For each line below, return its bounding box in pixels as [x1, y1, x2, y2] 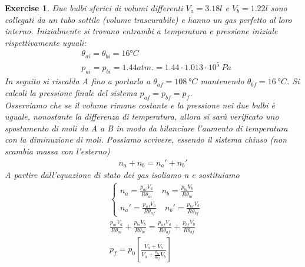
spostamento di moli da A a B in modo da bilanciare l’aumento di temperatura [5, 121, 288, 134]
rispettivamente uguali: [5, 36, 87, 48]
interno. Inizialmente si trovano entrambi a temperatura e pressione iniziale [5, 25, 278, 37]
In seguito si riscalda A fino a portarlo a [5, 75, 151, 87]
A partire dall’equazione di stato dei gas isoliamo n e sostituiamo [5, 169, 240, 181]
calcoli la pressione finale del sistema [5, 86, 137, 98]
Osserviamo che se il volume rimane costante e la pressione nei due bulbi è [5, 98, 275, 111]
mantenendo [200, 75, 244, 87]
